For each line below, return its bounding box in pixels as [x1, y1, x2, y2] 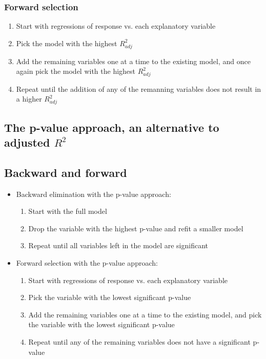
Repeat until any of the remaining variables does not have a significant [28, 336, 251, 347]
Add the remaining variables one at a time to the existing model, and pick [28, 309, 262, 320]
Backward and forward [4, 164, 127, 180]
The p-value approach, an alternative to [4, 119, 219, 135]
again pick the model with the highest [16, 66, 136, 76]
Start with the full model [28, 206, 107, 216]
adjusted [4, 134, 50, 150]
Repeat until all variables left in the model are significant [28, 240, 209, 251]
